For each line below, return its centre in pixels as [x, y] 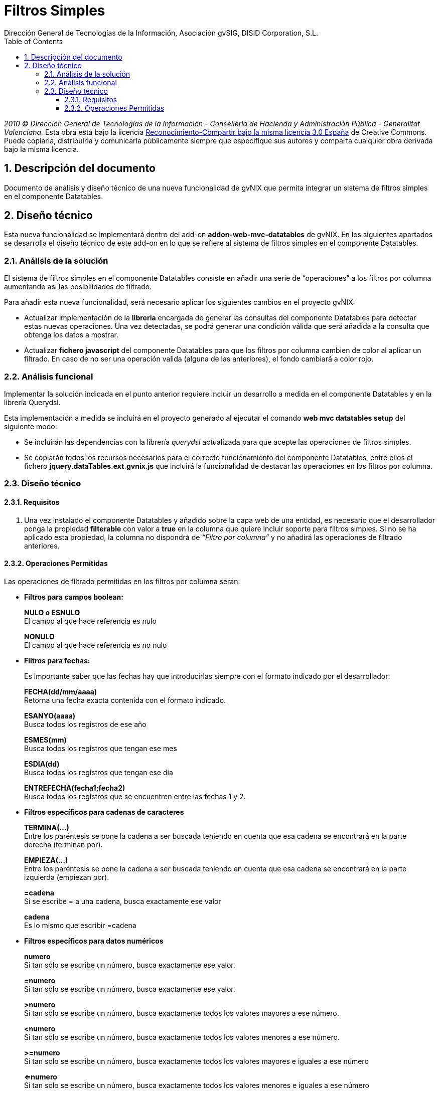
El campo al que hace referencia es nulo [90, 621]
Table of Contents [34, 41]
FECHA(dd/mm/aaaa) [61, 691]
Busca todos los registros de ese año [85, 724]
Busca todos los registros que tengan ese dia [99, 772]
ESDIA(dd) [42, 764]
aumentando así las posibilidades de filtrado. [78, 287]
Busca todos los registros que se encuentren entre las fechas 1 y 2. [135, 796]
